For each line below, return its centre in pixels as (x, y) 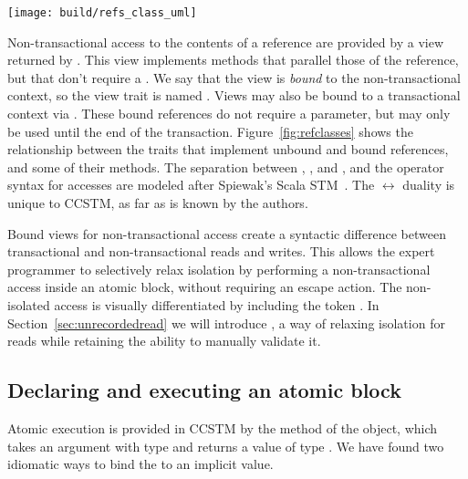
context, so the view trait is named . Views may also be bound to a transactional (234, 95)
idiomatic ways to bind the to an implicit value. (140, 464)
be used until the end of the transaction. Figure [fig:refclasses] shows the (210, 131)
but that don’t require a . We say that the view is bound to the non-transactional (234, 77)
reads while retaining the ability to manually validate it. (164, 341)
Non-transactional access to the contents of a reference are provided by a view (226, 42)
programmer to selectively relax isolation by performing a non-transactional (219, 269)
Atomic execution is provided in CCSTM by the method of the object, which (223, 427)
